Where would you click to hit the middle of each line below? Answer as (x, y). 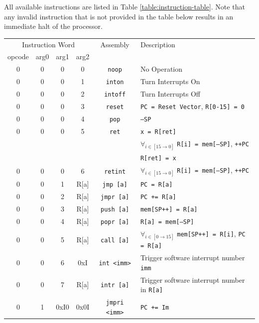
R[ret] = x (158, 159)
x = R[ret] (158, 132)
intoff (115, 95)
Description (158, 44)
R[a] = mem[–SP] (167, 222)
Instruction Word (48, 44)
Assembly (115, 44)
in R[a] (151, 289)
